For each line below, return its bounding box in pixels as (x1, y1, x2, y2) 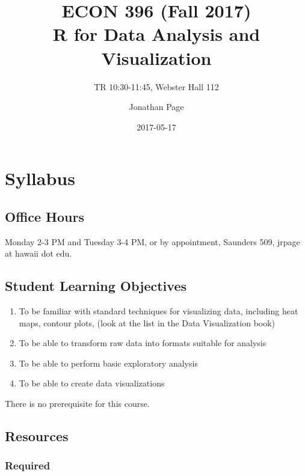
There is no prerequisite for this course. (5, 397, 150, 410)
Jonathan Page (129, 100, 184, 113)
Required (5, 458, 51, 473)
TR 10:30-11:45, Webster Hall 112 (94, 80, 219, 93)
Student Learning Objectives (5, 276, 186, 295)
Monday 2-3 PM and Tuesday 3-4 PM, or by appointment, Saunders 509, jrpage (5, 235, 300, 248)
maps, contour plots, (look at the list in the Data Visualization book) (19, 316, 276, 329)
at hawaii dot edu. (5, 247, 72, 260)
